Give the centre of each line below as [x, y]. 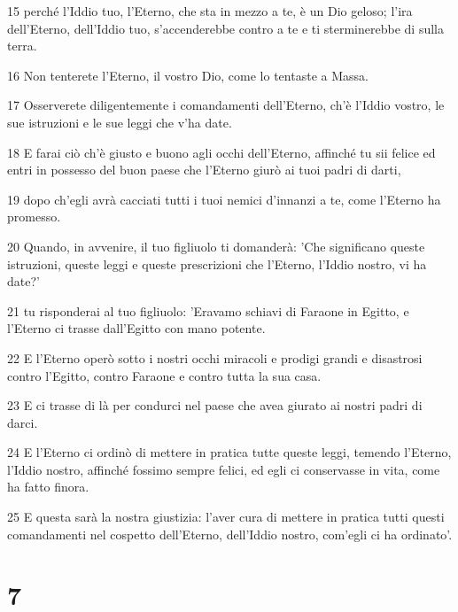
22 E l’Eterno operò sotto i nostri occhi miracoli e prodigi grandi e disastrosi [215, 357]
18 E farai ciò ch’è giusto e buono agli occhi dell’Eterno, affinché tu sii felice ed [221, 152]
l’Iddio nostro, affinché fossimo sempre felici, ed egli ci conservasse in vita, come [224, 469]
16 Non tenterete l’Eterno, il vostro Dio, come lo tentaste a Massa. [188, 75]
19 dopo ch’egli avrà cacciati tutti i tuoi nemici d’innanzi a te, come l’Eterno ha [224, 199]
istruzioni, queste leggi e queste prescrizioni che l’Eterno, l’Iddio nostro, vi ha [217, 263]
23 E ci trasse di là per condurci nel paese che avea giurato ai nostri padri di [215, 405]
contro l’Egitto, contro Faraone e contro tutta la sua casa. [164, 375]
